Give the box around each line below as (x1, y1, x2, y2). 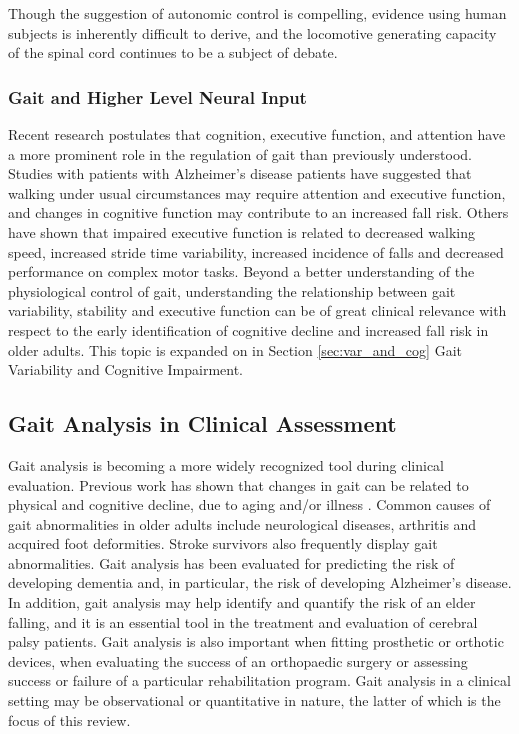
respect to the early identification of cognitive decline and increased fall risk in (8, 319, 489, 340)
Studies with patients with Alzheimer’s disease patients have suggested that (8, 163, 472, 184)
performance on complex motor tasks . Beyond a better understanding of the (8, 261, 475, 282)
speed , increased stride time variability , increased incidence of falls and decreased (8, 241, 504, 262)
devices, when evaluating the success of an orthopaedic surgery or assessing (8, 650, 468, 671)
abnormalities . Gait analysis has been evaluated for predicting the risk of (8, 552, 455, 573)
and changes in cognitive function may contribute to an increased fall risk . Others (8, 202, 509, 223)
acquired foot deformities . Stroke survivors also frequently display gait (8, 533, 438, 554)
